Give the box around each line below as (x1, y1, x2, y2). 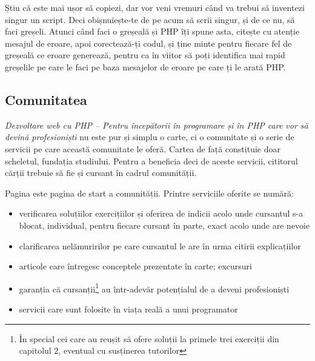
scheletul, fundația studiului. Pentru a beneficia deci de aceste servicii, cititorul (5, 154, 298, 167)
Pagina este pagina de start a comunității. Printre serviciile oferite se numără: (5, 186, 294, 199)
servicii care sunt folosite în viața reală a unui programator (19, 302, 238, 315)
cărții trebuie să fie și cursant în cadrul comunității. (5, 166, 197, 179)
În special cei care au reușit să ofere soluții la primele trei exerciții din (19, 332, 279, 345)
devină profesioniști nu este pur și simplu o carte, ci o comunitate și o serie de (5, 130, 294, 143)
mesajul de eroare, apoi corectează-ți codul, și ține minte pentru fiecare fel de (5, 36, 292, 49)
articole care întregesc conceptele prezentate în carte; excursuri (19, 260, 252, 272)
